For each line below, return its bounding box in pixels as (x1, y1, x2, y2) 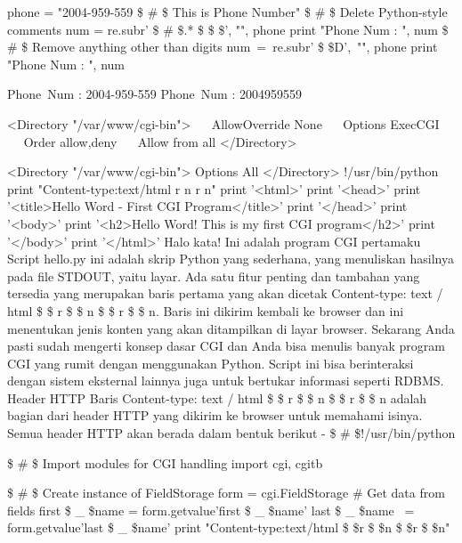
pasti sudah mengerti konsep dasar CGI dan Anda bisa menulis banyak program (7, 336, 445, 355)
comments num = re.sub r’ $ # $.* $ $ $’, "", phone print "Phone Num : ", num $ (7, 20, 449, 38)
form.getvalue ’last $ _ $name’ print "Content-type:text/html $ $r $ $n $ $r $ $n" (7, 518, 450, 537)
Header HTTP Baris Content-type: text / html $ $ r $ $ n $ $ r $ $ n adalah (7, 388, 427, 407)
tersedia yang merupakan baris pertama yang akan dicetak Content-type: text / (7, 284, 443, 303)
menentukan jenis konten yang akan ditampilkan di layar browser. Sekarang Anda (7, 319, 455, 337)
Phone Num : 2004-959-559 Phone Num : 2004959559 (7, 85, 302, 103)
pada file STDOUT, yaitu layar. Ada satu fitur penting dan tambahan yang (7, 266, 420, 285)
